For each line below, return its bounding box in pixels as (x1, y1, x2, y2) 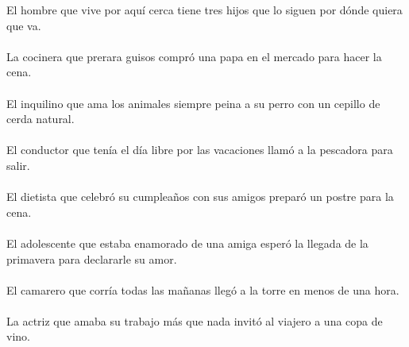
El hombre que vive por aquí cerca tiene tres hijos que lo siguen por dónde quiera (6, 2, 403, 17)
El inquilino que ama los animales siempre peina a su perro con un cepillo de (6, 94, 380, 111)
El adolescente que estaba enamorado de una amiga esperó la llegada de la (6, 234, 368, 251)
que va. (6, 17, 41, 33)
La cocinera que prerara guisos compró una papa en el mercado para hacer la (6, 48, 382, 64)
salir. (6, 156, 30, 173)
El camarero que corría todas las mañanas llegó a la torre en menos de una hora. (6, 281, 399, 298)
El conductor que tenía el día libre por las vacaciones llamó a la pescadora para (6, 141, 393, 158)
